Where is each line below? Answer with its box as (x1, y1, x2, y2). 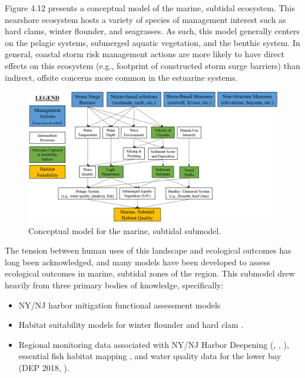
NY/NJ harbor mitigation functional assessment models (18, 298, 221, 311)
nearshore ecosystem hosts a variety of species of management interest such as (5, 13, 286, 25)
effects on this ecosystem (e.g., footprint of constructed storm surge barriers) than (5, 59, 300, 71)
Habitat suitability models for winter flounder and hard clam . (18, 318, 244, 331)
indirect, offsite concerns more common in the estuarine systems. (5, 71, 238, 83)
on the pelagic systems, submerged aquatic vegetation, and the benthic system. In (5, 36, 300, 48)
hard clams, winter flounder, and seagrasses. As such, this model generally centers (5, 25, 300, 37)
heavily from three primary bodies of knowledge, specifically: (5, 279, 224, 291)
